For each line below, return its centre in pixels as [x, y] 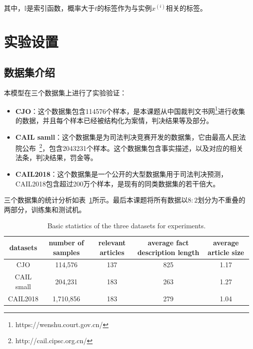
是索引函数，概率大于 [61, 8]
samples [66, 252]
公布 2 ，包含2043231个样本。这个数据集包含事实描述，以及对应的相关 [133, 147]
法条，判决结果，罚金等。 [56, 157]
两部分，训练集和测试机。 [45, 209]
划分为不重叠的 [222, 200]
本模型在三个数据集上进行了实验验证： [65, 93]
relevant [112, 243]
